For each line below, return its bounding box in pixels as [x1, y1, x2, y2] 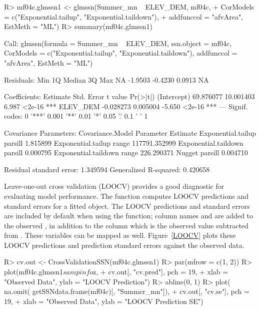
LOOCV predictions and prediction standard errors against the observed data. [4, 239, 244, 250]
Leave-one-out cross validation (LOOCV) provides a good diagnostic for [4, 181, 224, 191]
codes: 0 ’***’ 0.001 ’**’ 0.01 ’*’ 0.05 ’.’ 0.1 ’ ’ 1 [4, 111, 148, 121]
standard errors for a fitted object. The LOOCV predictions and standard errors [4, 200, 250, 211]
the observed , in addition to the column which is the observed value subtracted [4, 220, 248, 230]
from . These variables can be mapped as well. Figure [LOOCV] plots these [4, 230, 236, 240]
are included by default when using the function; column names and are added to [4, 210, 253, 221]
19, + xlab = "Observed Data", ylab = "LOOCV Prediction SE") [4, 295, 203, 306]
